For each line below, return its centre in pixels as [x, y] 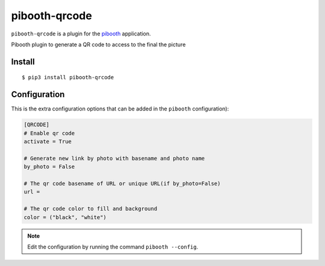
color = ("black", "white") [65, 217]
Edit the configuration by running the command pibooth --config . [113, 247]
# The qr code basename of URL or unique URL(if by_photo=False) [122, 183]
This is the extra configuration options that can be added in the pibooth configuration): [120, 109]
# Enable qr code [49, 133]
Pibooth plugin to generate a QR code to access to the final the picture [98, 44]
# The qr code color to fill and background [91, 209]
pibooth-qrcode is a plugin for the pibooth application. [81, 34]
